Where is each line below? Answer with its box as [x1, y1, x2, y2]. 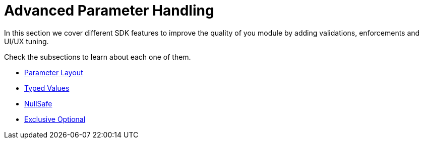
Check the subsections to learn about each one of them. [4, 52, 191, 61]
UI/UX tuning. [4, 37, 49, 46]
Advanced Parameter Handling [4, 2, 214, 19]
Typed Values [24, 83, 70, 92]
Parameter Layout [24, 68, 83, 77]
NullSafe [24, 99, 52, 108]
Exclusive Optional [24, 114, 86, 123]
